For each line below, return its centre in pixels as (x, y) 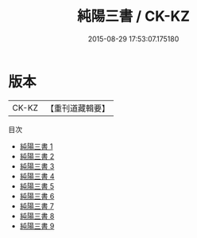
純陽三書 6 (37, 196)
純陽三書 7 (37, 206)
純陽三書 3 (37, 166)
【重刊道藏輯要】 (77, 108)
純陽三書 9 (37, 226)
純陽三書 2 (37, 156)
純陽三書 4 (37, 176)
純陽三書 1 (36, 146)
